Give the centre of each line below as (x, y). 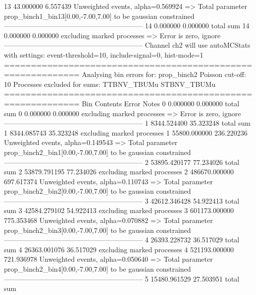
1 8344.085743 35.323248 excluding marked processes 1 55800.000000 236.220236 (126, 132)
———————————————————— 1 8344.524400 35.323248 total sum (127, 123)
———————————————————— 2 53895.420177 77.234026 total (122, 162)
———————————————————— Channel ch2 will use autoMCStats (127, 45)
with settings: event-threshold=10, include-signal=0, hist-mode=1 (104, 54)
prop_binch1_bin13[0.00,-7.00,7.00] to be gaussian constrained (99, 16)
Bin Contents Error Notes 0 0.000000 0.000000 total (161, 103)
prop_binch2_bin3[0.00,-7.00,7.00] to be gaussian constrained (98, 230)
